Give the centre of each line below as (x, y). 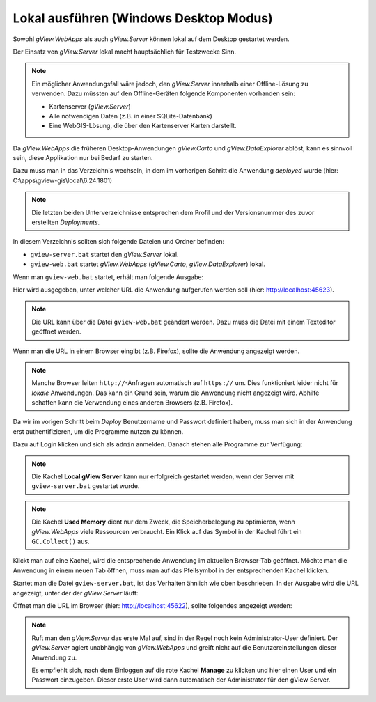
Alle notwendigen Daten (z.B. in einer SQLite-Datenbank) (131, 116)
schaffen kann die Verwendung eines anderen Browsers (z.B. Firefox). (132, 403)
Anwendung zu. (54, 657)
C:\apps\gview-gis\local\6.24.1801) (63, 180)
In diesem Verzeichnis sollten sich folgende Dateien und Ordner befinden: (119, 242)
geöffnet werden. (56, 331)
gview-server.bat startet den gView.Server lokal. (104, 254)
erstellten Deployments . (66, 222)
